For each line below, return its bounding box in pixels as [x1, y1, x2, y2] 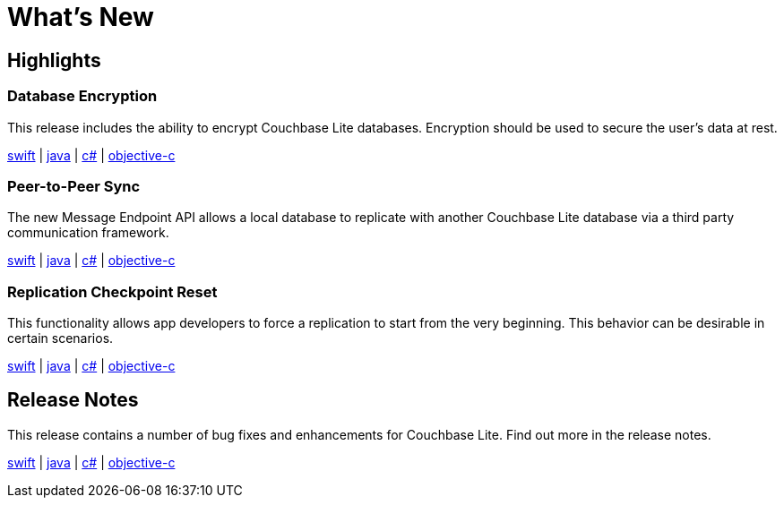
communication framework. [7, 225, 169, 241]
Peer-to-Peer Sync [7, 176, 141, 195]
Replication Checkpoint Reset [7, 282, 218, 301]
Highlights [7, 48, 101, 72]
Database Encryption [7, 87, 158, 106]
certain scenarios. [7, 330, 114, 347]
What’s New [7, 2, 154, 32]
